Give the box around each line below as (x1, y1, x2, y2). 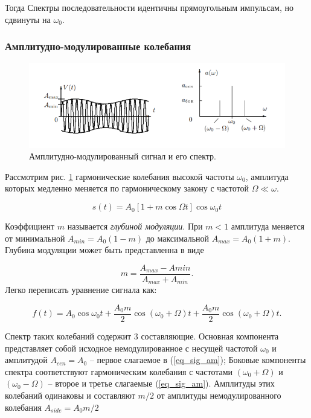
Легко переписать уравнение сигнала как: (5, 283, 157, 296)
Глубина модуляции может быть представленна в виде (5, 243, 204, 256)
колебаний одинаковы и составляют (5, 389, 135, 401)
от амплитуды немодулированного (156, 389, 281, 401)
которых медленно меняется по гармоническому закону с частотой (5, 182, 249, 195)
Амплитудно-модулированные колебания (5, 39, 191, 54)
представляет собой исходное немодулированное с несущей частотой (5, 341, 258, 354)
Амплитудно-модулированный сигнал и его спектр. (29, 150, 216, 162)
